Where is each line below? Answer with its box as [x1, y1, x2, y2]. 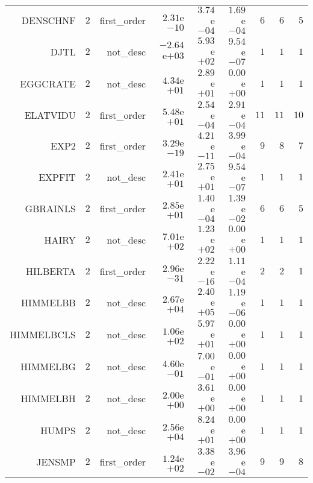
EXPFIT [39, 170, 76, 184]
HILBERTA [26, 264, 76, 278]
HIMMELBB [21, 295, 76, 309]
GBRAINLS [25, 201, 76, 215]
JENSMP [36, 455, 76, 469]
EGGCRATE [20, 77, 76, 90]
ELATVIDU [24, 108, 76, 122]
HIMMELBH [20, 391, 76, 405]
